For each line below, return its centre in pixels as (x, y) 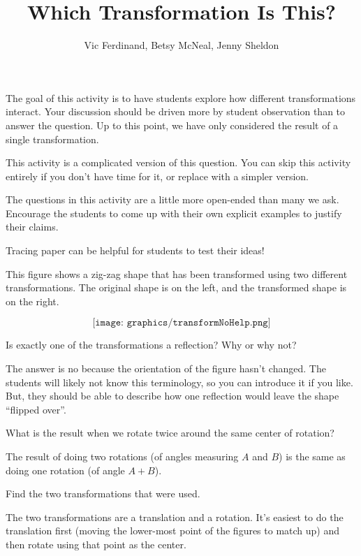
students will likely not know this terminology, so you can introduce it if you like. (179, 382)
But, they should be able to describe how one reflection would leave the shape (172, 396)
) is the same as (312, 456)
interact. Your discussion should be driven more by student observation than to (176, 111)
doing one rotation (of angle (65, 470)
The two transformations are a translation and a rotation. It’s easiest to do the (175, 517)
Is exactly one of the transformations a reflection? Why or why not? (151, 345)
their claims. (32, 227)
